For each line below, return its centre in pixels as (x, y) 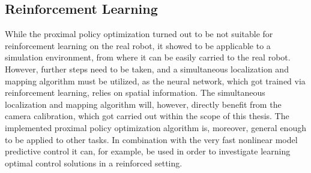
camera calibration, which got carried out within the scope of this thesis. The (147, 116)
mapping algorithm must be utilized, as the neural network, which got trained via (155, 81)
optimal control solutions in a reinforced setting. (94, 163)
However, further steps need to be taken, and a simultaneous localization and (147, 69)
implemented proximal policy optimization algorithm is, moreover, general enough (155, 127)
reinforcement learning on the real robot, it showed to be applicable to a (138, 45)
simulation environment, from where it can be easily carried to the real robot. (148, 57)
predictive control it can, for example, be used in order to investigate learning (148, 151)
